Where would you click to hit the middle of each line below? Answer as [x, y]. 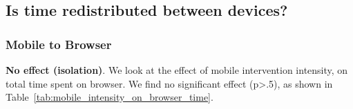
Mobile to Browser [59, 44]
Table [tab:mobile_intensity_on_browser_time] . [109, 97]
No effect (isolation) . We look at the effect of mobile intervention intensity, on [177, 70]
